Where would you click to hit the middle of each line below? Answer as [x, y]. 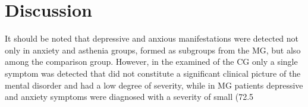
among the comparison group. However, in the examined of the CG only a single [151, 62]
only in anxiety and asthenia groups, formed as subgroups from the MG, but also [153, 50]
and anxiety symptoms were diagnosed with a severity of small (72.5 [129, 97]
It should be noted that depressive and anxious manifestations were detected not [152, 38]
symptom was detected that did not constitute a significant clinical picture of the [153, 73]
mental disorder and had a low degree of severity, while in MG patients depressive [154, 85]
